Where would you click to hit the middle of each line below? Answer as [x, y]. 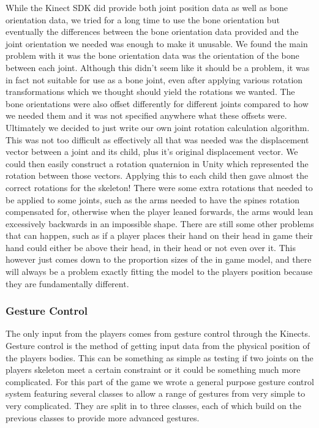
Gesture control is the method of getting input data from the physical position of [158, 346]
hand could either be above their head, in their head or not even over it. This [151, 247]
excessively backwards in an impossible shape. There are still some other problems [160, 223]
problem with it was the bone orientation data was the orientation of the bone [152, 55]
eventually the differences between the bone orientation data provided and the [152, 32]
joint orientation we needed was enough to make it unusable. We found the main [157, 43]
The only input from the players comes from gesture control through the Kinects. [158, 333]
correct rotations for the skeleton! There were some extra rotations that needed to [159, 187]
